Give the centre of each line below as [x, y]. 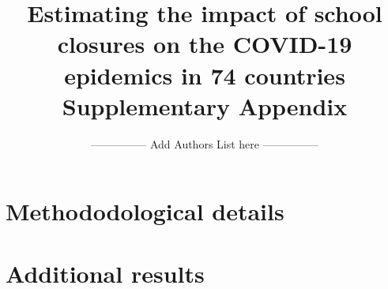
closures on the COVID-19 [205, 44]
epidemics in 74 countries [205, 75]
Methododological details [145, 211]
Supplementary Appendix [205, 105]
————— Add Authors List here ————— [205, 143]
